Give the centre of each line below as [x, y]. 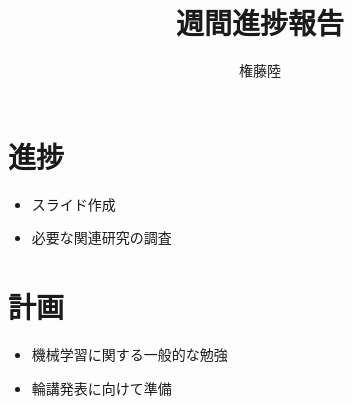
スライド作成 [73, 203]
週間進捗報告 [259, 22]
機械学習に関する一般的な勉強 [129, 353]
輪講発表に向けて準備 [101, 387]
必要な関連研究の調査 [101, 237]
